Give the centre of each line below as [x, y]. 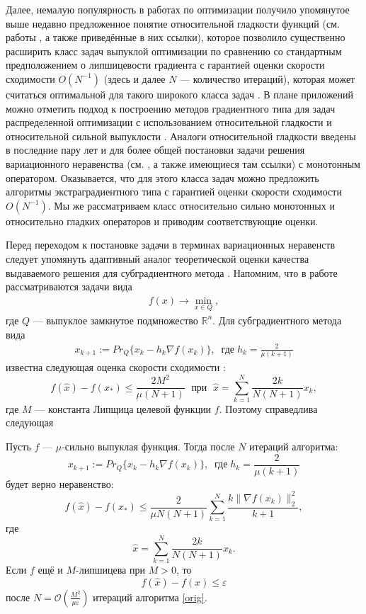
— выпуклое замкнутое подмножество [115, 320]
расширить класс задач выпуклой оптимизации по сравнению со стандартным [174, 51]
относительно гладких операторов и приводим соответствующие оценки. [162, 221]
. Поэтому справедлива [268, 408]
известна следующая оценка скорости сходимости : [116, 366]
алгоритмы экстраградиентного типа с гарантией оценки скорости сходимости [174, 192]
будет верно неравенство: [60, 483]
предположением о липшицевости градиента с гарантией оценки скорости [165, 65]
